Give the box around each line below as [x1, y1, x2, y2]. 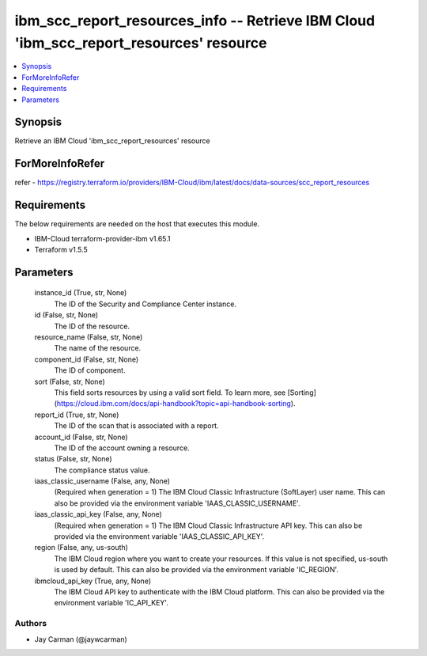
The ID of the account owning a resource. [54, 443, 190, 453]
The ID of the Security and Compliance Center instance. [54, 299, 237, 309]
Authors [14, 618, 47, 629]
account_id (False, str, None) [34, 432, 128, 442]
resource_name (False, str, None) [34, 332, 143, 342]
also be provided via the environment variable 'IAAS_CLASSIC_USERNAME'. [54, 499, 300, 508]
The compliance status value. [54, 465, 150, 475]
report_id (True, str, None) [34, 410, 119, 419]
